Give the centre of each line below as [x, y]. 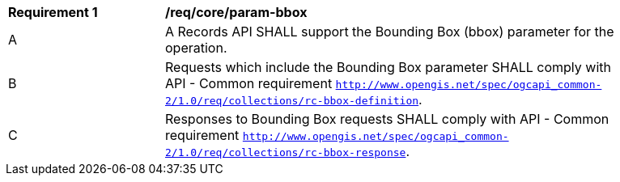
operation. [196, 48]
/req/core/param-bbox [236, 12]
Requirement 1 [53, 12]
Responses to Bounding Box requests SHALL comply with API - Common [387, 119]
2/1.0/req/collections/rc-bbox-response [286, 152]
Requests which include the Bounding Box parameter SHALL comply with [388, 67]
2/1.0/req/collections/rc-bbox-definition [292, 101]
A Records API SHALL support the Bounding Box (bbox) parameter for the [390, 32]
